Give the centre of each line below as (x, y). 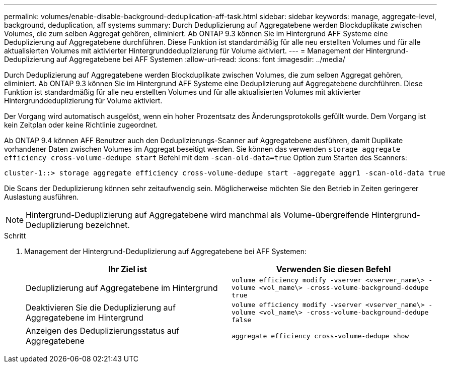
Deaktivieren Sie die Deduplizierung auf (101, 307)
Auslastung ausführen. (42, 197)
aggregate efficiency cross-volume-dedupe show (320, 336)
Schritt (15, 236)
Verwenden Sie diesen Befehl (333, 269)
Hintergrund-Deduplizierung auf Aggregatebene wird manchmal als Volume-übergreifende (198, 215)
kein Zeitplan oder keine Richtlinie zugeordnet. (81, 125)
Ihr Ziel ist (128, 269)
